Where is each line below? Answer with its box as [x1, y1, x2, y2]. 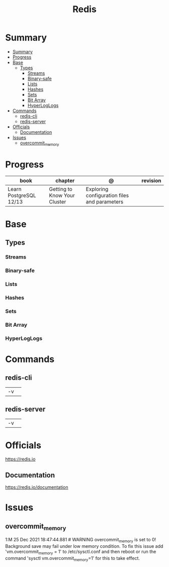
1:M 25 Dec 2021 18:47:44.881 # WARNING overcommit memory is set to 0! [5, 537, 156, 544]
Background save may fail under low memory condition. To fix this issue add [5, 543, 163, 549]
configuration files [86, 192, 129, 199]
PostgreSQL [8, 192, 36, 199]
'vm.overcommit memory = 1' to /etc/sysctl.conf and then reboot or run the [5, 549, 156, 556]
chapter [55, 177, 75, 184]
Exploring [86, 185, 109, 192]
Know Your [49, 192, 75, 199]
